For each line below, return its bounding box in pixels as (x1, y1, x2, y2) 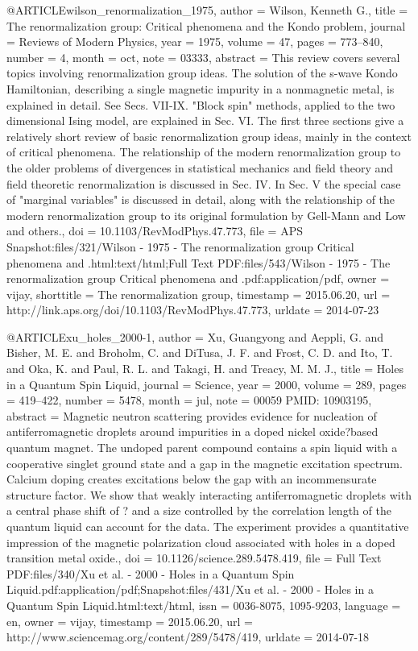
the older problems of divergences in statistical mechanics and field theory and (6, 159, 394, 176)
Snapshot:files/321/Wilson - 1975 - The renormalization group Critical (6, 238, 354, 255)
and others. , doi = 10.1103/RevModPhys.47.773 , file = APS (6, 222, 303, 239)
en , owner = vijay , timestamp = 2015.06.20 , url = (6, 612, 253, 629)
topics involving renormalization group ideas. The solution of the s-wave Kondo (6, 64, 398, 81)
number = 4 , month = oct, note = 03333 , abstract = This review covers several (6, 48, 400, 65)
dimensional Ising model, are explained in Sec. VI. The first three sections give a (6, 112, 404, 129)
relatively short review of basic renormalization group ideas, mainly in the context (6, 127, 412, 144)
